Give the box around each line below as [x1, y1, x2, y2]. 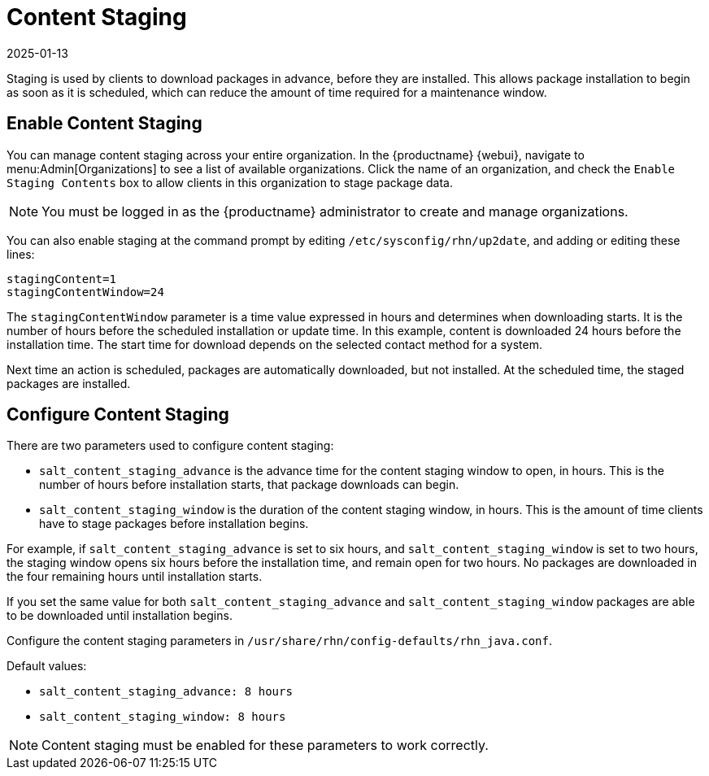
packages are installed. [7, 376, 131, 390]
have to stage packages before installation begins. [39, 517, 309, 531]
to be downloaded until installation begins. [7, 608, 233, 623]
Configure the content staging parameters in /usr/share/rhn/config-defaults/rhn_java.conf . [7, 634, 553, 648]
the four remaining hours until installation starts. [7, 569, 263, 584]
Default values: [7, 659, 87, 674]
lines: [7, 246, 35, 261]
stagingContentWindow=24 [7, 285, 164, 299]
